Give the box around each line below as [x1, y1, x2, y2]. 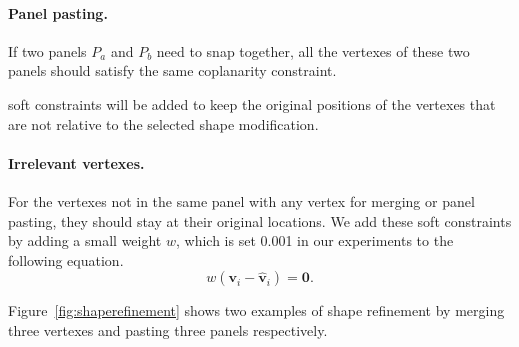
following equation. [8, 249, 124, 270]
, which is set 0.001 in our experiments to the [176, 230, 454, 251]
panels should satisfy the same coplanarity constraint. [8, 60, 337, 81]
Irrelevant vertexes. [8, 152, 145, 173]
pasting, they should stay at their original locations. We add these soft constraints [8, 210, 512, 231]
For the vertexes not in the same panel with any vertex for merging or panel [8, 190, 475, 211]
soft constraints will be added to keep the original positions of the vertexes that [8, 93, 496, 114]
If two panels [8, 40, 87, 61]
